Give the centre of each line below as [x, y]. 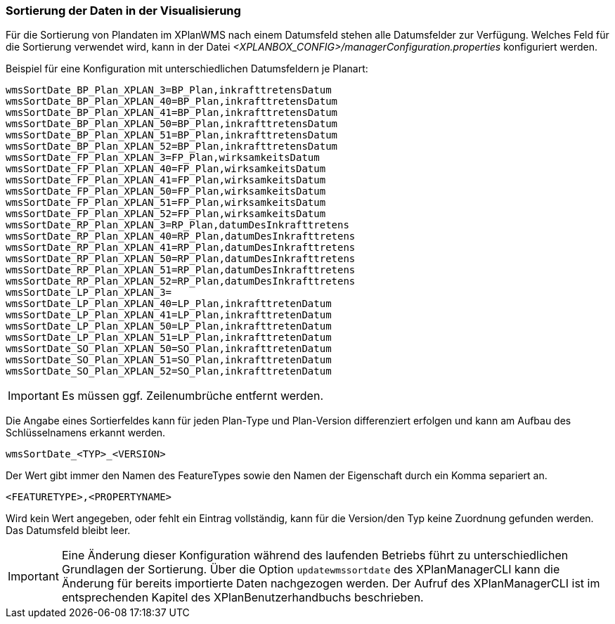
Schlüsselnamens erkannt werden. [86, 433]
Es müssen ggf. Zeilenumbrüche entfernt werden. [192, 396]
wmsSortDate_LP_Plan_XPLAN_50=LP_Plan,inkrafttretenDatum [169, 326]
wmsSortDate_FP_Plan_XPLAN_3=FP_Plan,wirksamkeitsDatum [163, 158]
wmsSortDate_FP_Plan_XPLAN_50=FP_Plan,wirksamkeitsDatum [166, 191]
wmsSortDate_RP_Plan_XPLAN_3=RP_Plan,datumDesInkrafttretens [177, 225]
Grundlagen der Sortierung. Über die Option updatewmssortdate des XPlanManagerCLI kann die [311, 570]
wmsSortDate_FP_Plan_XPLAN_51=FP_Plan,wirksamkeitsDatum [166, 203]
